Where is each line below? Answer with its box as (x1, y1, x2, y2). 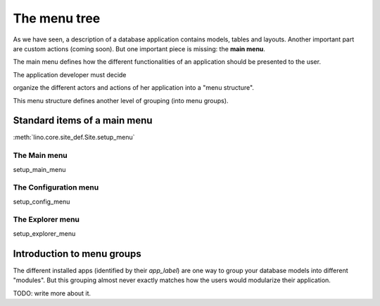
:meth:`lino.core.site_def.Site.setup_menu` (13, 133, 135, 142)
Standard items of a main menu (13, 114, 153, 126)
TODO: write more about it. (13, 288, 91, 298)
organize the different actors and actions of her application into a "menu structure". (13, 84, 255, 92)
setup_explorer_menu (13, 229, 76, 238)
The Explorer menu (13, 215, 80, 225)
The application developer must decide (13, 70, 127, 79)
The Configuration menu (13, 182, 99, 192)
